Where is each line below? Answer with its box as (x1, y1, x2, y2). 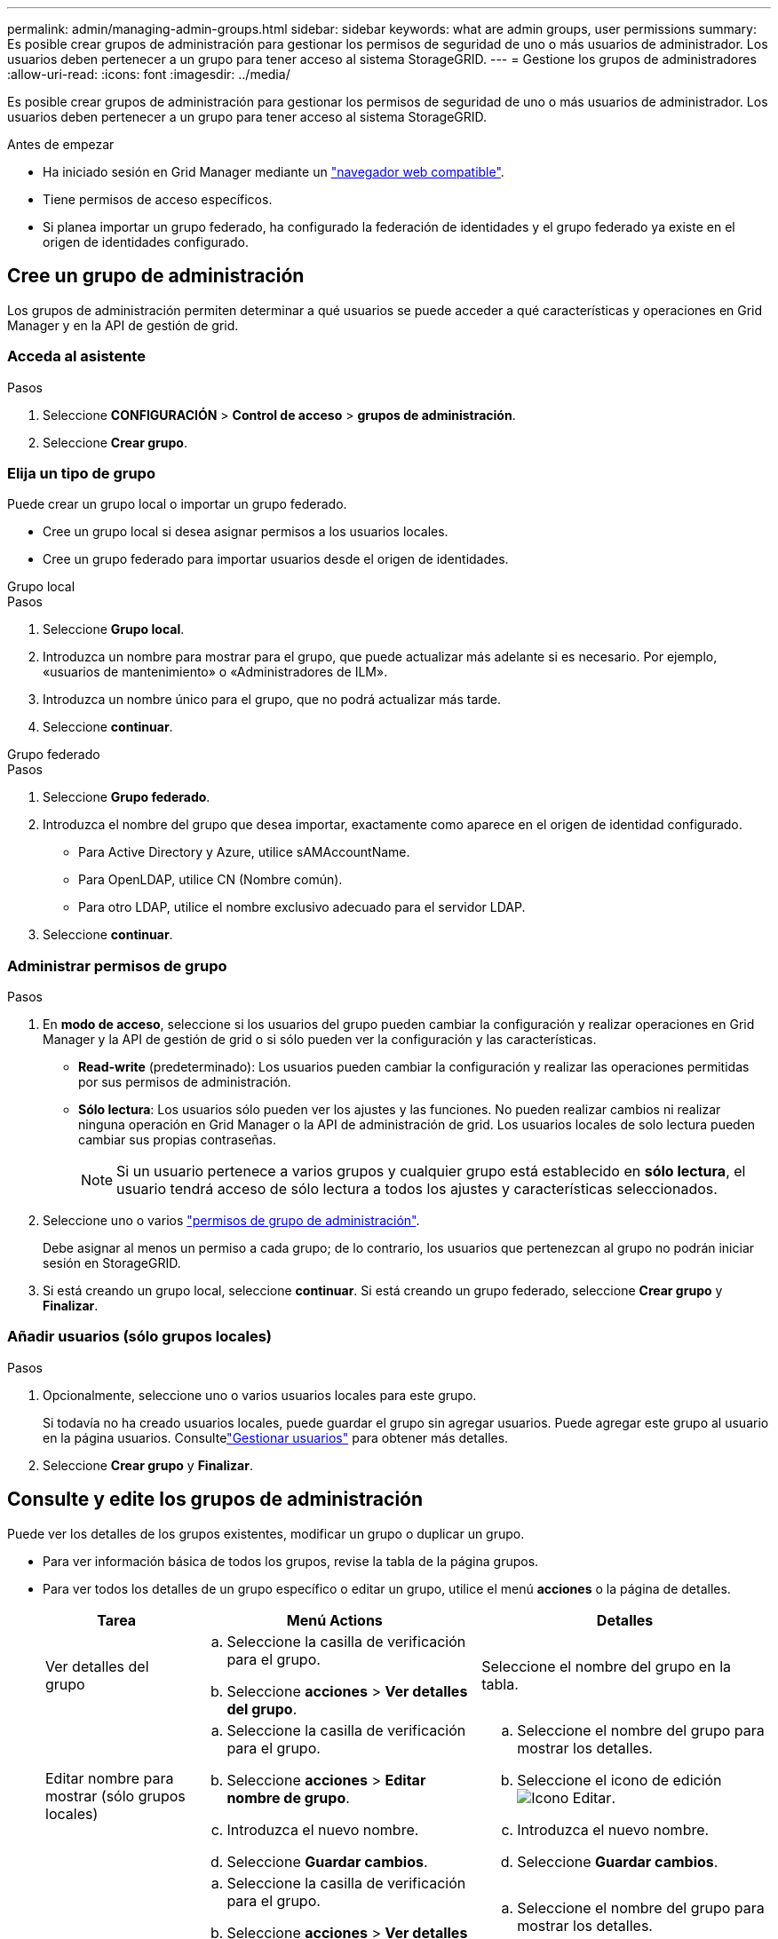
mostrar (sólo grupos (45, 1786, 186, 1805)
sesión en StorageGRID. (43, 1255, 181, 1271)
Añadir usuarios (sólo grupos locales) (7, 1327, 272, 1346)
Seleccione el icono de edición (517, 1770, 722, 1789)
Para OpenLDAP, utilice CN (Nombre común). (78, 872, 343, 888)
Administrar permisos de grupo (7, 956, 227, 975)
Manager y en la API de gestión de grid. (7, 317, 239, 333)
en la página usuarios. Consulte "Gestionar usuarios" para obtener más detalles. (43, 1429, 509, 1445)
